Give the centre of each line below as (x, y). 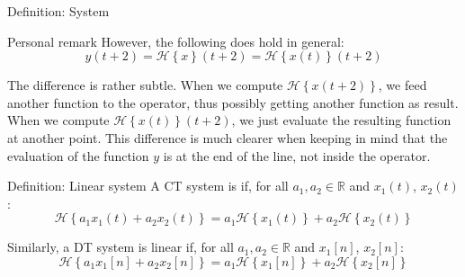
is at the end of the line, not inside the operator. (297, 155)
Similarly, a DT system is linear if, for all (121, 247)
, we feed (402, 85)
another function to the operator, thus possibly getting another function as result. (233, 102)
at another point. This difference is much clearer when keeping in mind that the (228, 137)
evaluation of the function (78, 155)
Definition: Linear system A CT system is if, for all (148, 186)
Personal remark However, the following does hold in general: (176, 41)
